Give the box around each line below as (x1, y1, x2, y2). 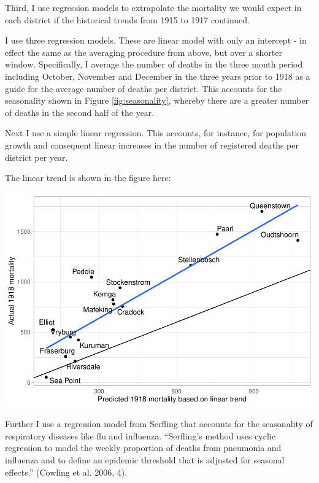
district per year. (5, 150, 68, 163)
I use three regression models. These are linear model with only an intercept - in (5, 34, 307, 47)
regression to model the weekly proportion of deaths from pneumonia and (5, 441, 282, 454)
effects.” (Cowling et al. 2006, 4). (5, 465, 128, 478)
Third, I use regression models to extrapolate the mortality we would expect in (5, 1, 302, 14)
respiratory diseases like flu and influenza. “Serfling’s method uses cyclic (5, 429, 275, 442)
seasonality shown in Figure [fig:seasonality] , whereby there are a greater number (5, 94, 309, 107)
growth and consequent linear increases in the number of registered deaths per (5, 138, 299, 151)
